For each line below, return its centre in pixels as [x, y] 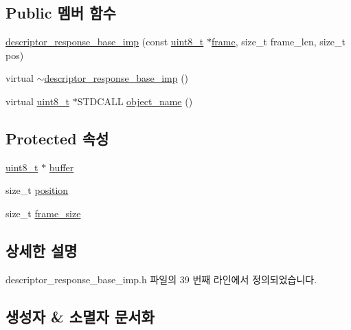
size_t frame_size [43, 213]
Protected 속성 [57, 138]
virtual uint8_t [38, 101]
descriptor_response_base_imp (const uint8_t [105, 42]
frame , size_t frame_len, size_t [279, 42]
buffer [61, 167]
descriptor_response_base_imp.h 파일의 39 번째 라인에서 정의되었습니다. [161, 279]
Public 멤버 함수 [61, 13]
